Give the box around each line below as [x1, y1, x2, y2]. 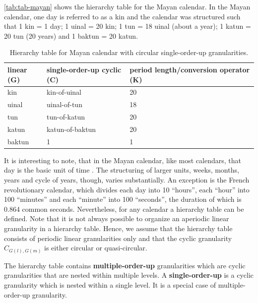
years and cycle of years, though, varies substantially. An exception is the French [4, 175, 250, 185]
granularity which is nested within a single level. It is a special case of [4, 279, 216, 290]
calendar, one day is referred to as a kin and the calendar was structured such [4, 11, 241, 21]
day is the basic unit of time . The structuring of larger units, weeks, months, [4, 165, 239, 175]
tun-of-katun [46, 112, 85, 122]
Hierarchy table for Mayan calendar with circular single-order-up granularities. [9, 47, 249, 58]
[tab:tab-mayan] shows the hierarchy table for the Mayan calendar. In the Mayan [4, 1, 251, 11]
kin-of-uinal [46, 87, 81, 97]
